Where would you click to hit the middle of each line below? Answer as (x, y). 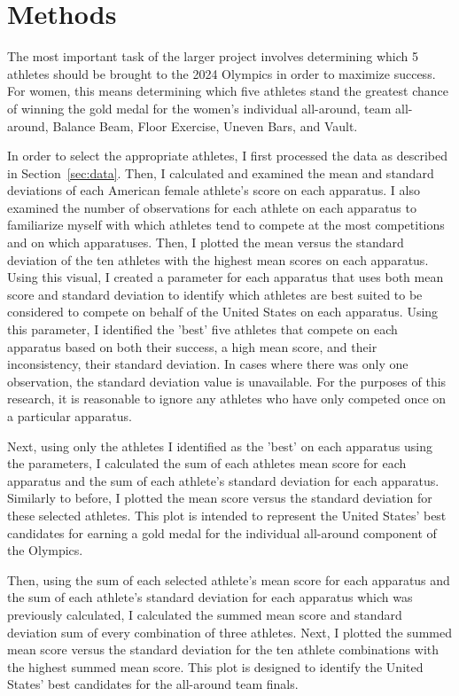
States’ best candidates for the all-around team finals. (153, 684)
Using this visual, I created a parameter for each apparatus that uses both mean (226, 277)
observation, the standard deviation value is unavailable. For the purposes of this (227, 381)
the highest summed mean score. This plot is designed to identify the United (215, 666)
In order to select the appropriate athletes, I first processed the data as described (227, 156)
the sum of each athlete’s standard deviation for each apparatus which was (210, 597)
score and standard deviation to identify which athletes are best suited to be (215, 294)
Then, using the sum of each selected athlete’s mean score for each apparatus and (229, 579)
